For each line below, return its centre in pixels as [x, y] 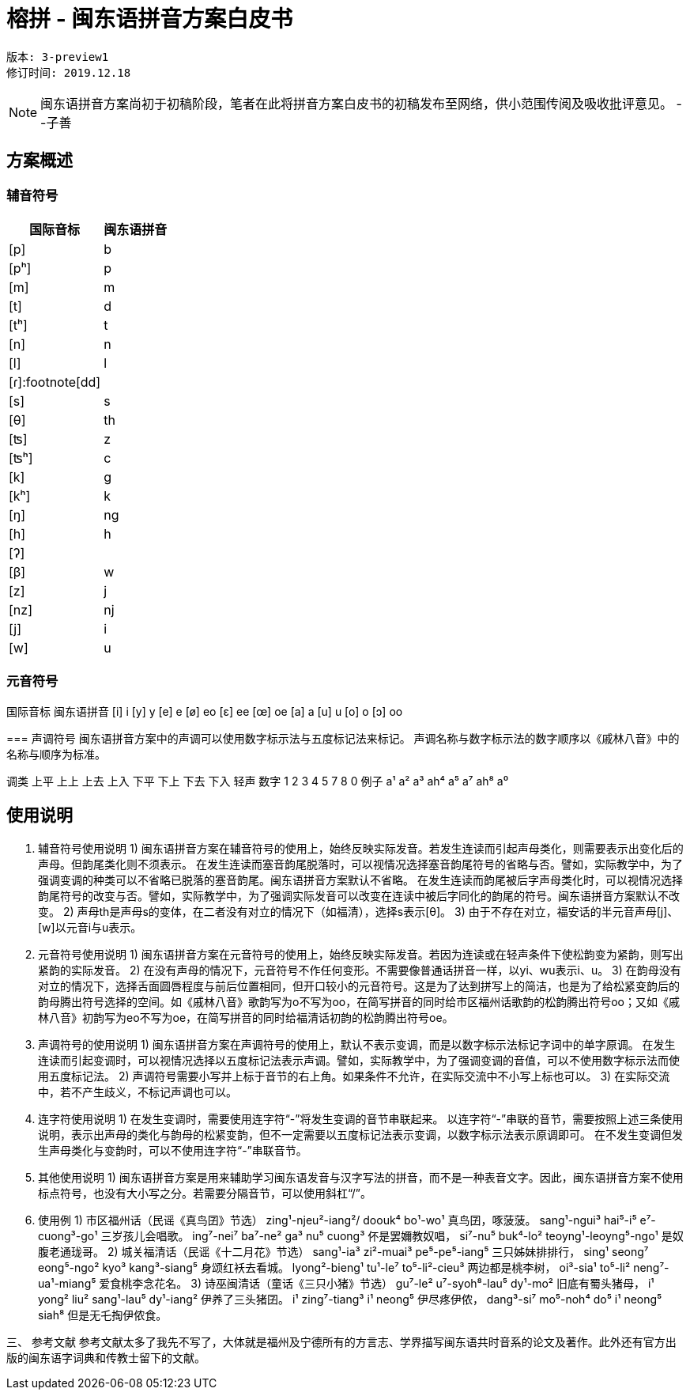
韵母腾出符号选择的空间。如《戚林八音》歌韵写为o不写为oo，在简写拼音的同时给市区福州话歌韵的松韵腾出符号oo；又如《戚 [359, 1001]
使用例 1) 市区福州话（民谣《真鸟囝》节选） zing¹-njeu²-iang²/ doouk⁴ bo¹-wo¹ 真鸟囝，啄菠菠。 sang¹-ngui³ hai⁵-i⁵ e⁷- [347, 1220]
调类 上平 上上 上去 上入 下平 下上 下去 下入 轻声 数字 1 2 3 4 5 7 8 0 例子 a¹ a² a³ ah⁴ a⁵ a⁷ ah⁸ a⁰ [258, 781]
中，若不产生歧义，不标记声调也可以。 [138, 1091]
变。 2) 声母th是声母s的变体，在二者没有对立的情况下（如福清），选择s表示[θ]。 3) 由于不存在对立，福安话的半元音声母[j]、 [358, 911]
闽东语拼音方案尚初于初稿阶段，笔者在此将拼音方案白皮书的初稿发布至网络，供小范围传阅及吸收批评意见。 [357, 103]
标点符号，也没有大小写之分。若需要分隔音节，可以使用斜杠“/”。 [205, 1193]
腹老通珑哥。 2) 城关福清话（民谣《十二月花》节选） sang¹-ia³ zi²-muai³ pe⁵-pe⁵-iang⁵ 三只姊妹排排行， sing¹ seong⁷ [343, 1251]
